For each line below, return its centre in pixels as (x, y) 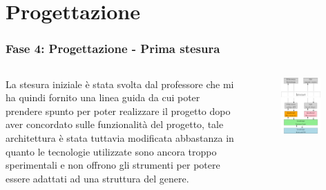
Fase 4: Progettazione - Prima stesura (113, 49)
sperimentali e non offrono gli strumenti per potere (113, 165)
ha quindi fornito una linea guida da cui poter (103, 97)
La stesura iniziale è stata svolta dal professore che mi (120, 84)
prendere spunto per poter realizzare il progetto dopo (118, 110)
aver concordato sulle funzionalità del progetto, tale (115, 124)
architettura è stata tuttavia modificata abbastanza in (120, 137)
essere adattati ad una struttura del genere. (97, 178)
